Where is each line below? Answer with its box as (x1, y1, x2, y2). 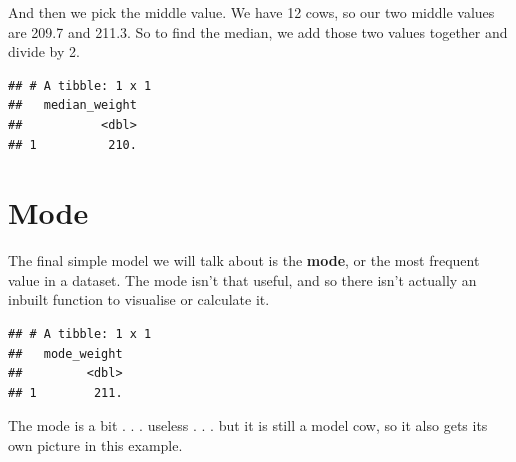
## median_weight (8, 98, 137, 113)
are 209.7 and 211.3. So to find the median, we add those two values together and (8, 21, 508, 42)
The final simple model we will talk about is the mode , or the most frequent (8, 250, 480, 271)
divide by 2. (8, 41, 80, 62)
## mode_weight (8, 346, 123, 361)
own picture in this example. (8, 435, 183, 456)
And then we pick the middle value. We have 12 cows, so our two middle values (8, 2, 495, 22)
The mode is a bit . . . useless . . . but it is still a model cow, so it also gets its (8, 415, 488, 436)
